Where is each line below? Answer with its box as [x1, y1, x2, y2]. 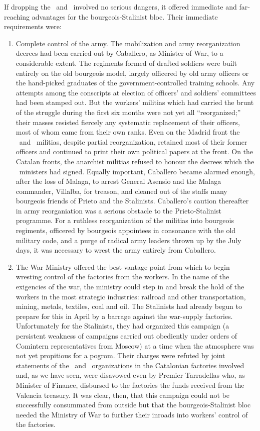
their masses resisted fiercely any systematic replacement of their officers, [16, 117, 240, 127]
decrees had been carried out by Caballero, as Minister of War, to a [16, 48, 223, 58]
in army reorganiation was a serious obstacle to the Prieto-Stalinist [16, 205, 222, 215]
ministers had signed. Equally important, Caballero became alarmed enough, [19, 166, 255, 176]
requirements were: [4, 21, 62, 32]
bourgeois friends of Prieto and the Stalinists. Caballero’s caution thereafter [16, 195, 249, 206]
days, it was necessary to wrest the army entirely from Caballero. [16, 245, 216, 255]
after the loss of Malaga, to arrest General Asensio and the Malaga [16, 176, 221, 186]
